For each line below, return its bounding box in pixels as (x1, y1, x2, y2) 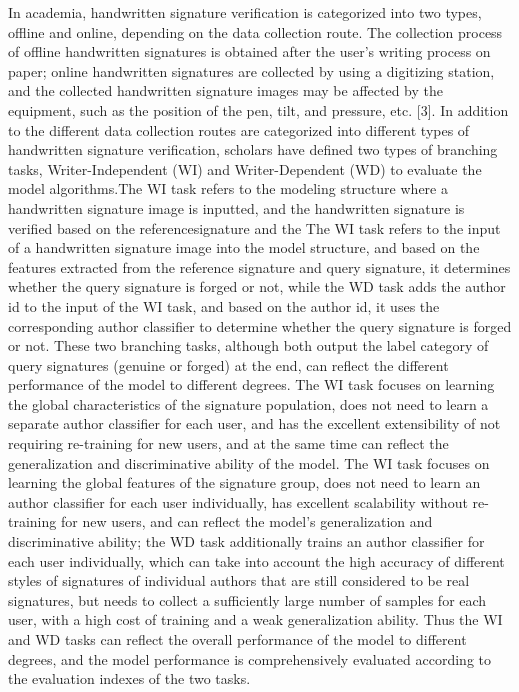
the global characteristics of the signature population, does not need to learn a (8, 393, 489, 414)
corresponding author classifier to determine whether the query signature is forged (8, 315, 512, 336)
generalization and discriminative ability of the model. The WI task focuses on (8, 452, 490, 473)
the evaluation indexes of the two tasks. (8, 668, 251, 689)
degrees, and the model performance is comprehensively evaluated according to (8, 648, 492, 669)
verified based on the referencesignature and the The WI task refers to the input (8, 217, 501, 238)
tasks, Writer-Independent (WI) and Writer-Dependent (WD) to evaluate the (8, 158, 482, 179)
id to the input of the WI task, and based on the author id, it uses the (8, 295, 440, 316)
